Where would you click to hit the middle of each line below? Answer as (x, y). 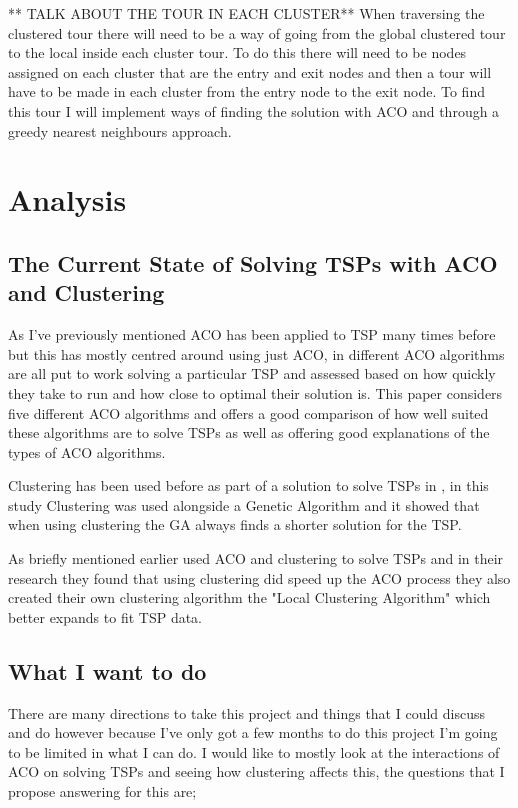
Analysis (67, 199)
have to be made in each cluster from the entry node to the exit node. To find (246, 91)
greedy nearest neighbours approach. (120, 130)
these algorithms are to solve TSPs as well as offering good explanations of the (249, 432)
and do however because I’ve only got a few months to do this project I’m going (253, 732)
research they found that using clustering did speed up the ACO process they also (259, 577)
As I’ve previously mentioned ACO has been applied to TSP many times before (252, 334)
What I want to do (107, 670)
